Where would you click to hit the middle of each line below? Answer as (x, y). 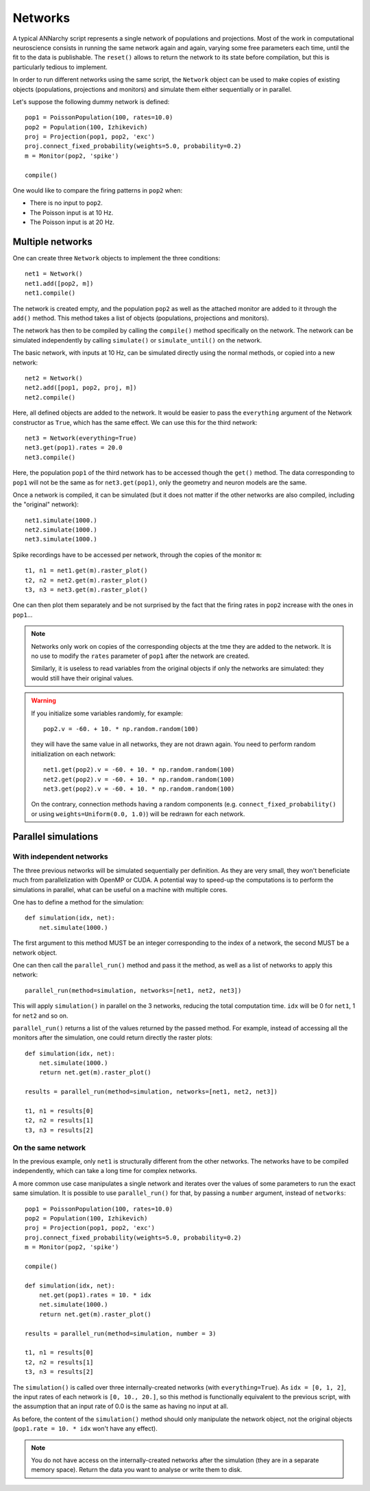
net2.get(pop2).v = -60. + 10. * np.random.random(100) (139, 779)
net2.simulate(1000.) (61, 530)
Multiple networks (52, 242)
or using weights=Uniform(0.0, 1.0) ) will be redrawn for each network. (138, 814)
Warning (44, 701)
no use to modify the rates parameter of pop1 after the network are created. (140, 656)
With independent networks (61, 857)
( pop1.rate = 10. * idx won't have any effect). (85, 1429)
